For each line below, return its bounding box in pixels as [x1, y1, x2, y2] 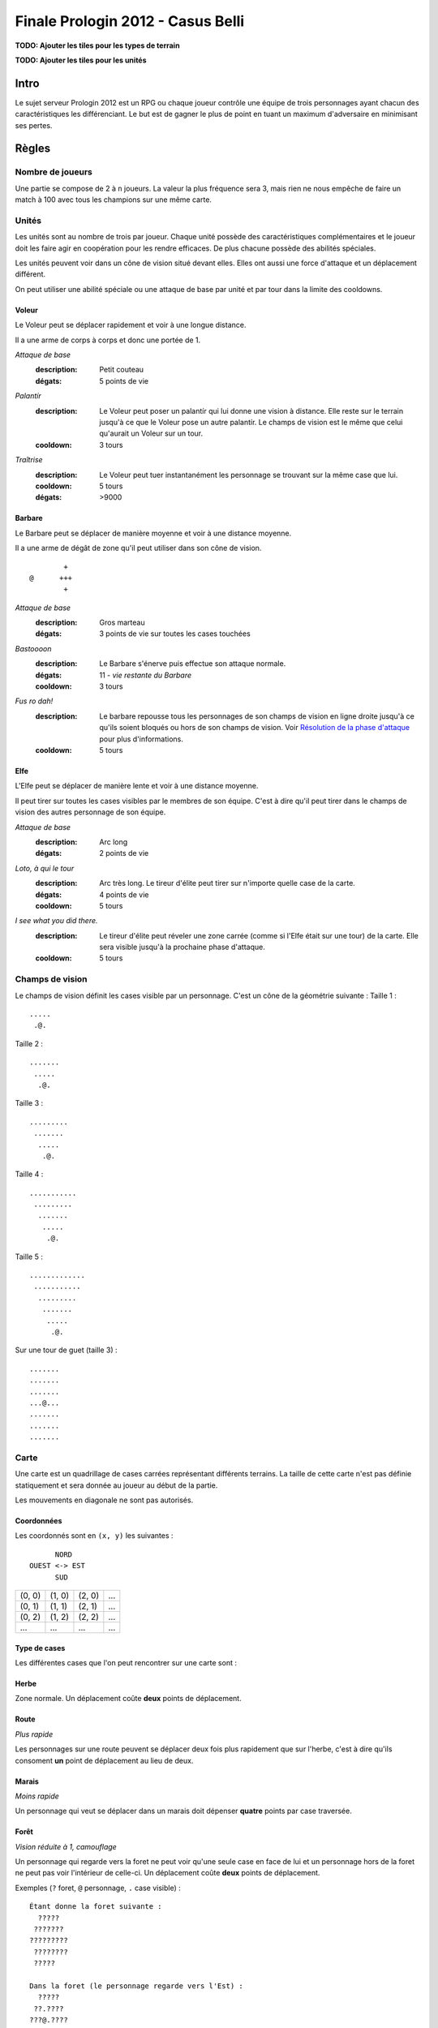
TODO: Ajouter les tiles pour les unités [15, 55, 147, 65]
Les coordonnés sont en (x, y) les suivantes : [15, 1531, 174, 1540]
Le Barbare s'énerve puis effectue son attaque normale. [99, 659, 286, 668]
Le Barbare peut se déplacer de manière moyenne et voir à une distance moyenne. [15, 528, 292, 538]
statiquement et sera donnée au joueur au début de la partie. [15, 1480, 218, 1490]
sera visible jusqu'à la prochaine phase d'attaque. [99, 942, 265, 952]
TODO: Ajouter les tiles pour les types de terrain [15, 41, 180, 50]
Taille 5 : [15, 1252, 44, 1261]
